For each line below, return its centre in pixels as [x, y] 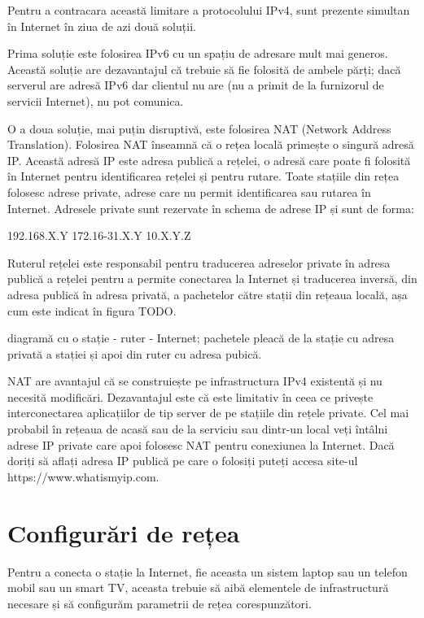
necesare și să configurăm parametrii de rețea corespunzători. [160, 603]
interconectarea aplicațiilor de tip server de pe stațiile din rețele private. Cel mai [208, 413]
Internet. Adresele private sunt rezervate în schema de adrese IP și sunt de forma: [211, 208]
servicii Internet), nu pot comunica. [96, 100]
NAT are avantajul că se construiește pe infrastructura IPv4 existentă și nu [195, 381]
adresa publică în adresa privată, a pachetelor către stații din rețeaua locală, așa [208, 294]
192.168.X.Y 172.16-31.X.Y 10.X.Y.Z [99, 235]
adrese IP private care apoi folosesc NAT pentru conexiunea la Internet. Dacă [201, 444]
